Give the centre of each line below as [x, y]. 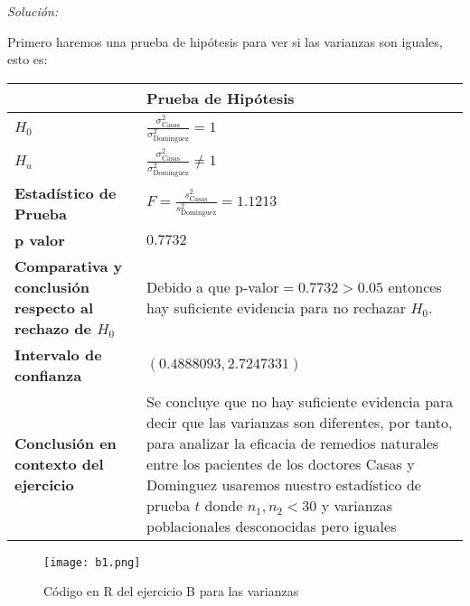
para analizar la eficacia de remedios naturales [293, 443]
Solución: [33, 11]
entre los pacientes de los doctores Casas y [281, 463]
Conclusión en [66, 443]
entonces [415, 286]
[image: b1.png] [92, 562]
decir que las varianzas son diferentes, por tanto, [300, 422]
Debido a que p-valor [213, 286]
